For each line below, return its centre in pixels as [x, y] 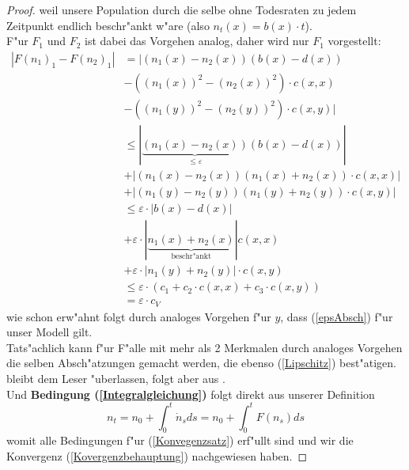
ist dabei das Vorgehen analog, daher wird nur [197, 41]
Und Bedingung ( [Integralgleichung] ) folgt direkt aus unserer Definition [191, 394]
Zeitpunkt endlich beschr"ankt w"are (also [108, 25]
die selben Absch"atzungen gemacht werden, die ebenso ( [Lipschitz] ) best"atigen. [201, 363]
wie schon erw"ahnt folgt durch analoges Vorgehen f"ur [139, 316]
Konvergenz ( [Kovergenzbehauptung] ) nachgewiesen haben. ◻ [157, 456]
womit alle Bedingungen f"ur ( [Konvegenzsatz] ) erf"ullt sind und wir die [180, 440]
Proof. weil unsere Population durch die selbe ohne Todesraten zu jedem [182, 9]
